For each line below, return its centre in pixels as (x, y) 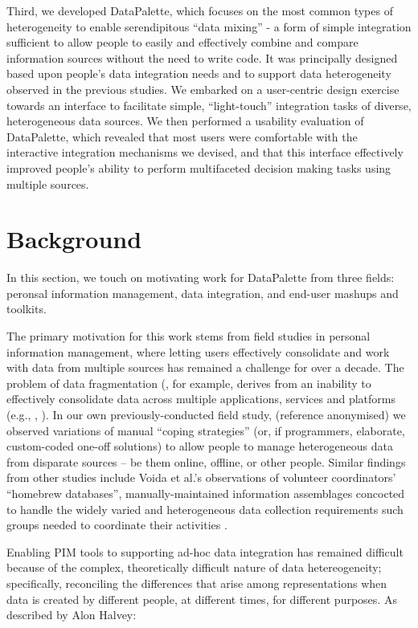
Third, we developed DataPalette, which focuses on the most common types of (200, 10)
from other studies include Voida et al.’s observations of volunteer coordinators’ (201, 477)
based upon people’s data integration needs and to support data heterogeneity (199, 73)
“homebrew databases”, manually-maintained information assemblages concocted (206, 493)
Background (74, 239)
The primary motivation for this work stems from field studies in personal (189, 336)
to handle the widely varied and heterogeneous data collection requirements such (205, 509)
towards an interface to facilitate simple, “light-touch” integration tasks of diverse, (209, 105)
